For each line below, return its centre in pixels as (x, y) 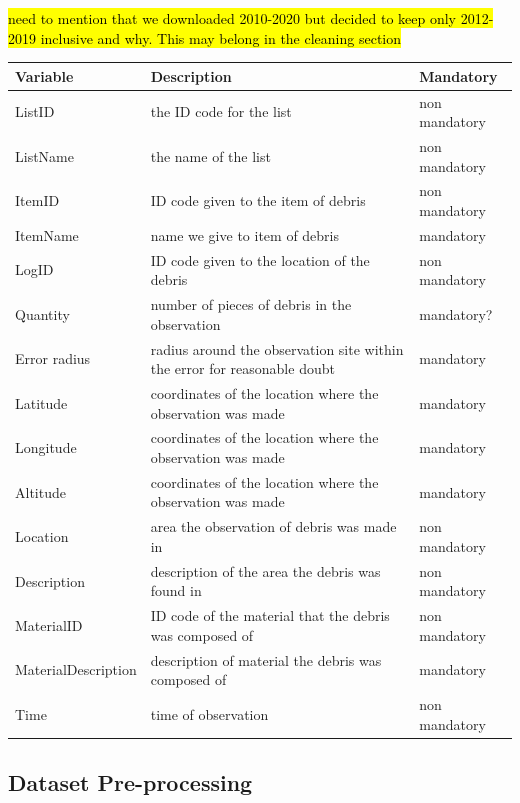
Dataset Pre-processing (130, 782)
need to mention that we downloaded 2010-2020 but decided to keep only (232, 18)
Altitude (40, 491)
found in (176, 590)
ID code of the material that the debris (270, 615)
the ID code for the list (221, 111)
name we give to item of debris (245, 234)
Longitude (46, 447)
